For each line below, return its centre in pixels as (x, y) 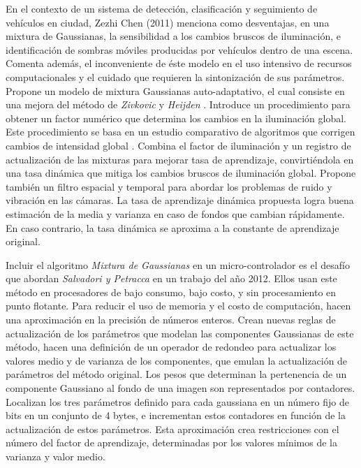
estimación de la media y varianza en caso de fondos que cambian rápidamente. (175, 213)
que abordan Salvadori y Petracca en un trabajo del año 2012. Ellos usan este (171, 278)
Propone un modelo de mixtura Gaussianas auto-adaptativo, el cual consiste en (175, 90)
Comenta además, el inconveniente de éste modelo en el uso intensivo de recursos (179, 63)
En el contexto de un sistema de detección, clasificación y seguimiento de (162, 8)
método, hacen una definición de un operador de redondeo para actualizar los (171, 347)
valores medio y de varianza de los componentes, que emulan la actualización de (177, 360)
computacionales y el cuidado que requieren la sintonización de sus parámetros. (175, 76)
